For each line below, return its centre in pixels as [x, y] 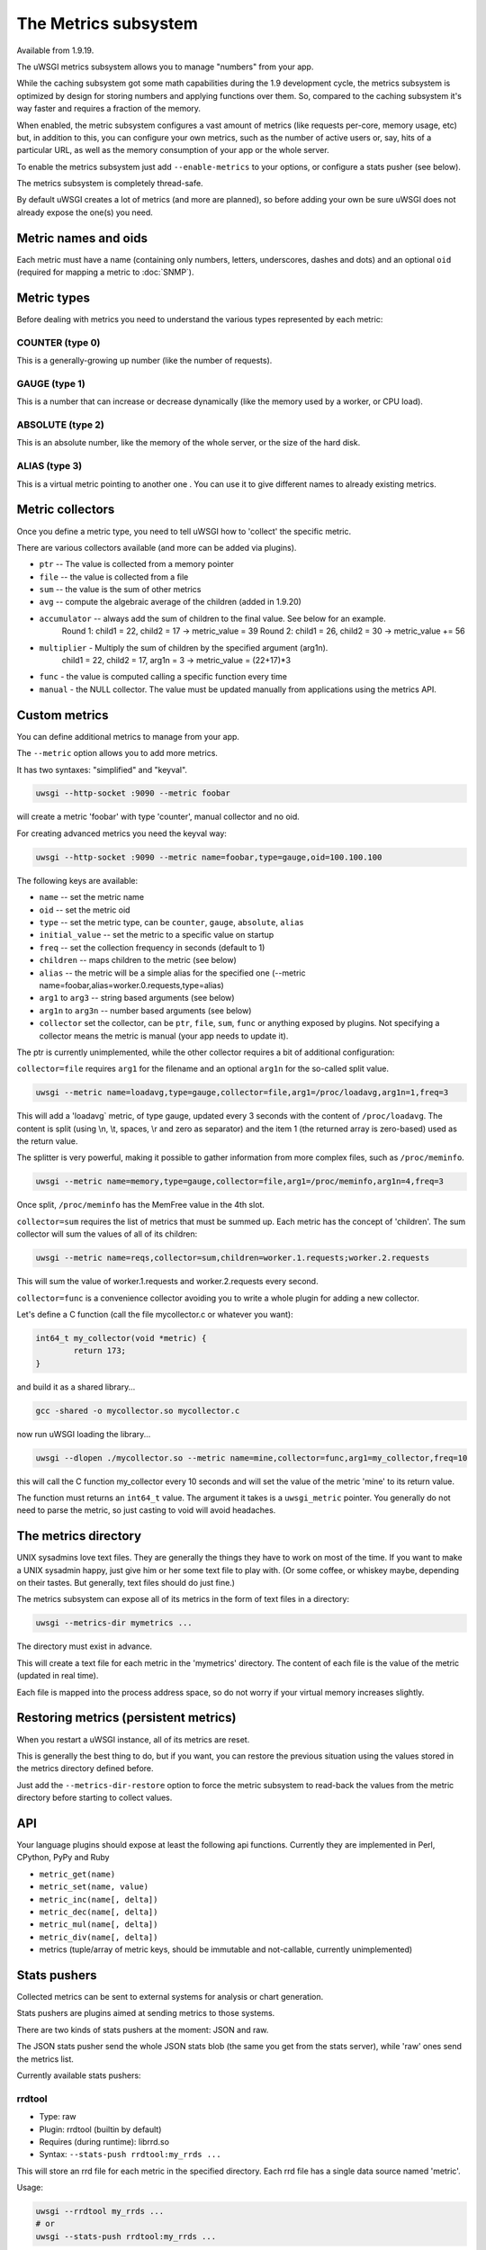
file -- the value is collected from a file [114, 577]
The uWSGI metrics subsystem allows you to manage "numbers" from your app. [165, 67]
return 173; [99, 1351]
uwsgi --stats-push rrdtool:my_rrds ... [126, 2236]
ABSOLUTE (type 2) [61, 425]
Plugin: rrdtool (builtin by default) [100, 2129]
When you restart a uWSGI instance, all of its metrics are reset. [133, 1739]
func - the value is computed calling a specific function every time [163, 677]
